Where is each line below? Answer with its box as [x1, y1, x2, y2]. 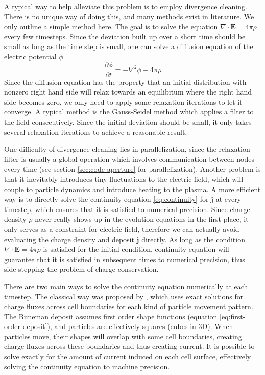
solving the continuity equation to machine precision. [4, 361, 170, 371]
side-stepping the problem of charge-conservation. [4, 264, 159, 274]
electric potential [4, 51, 57, 61]
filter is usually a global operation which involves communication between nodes [4, 153, 254, 164]
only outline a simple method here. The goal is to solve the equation [4, 21, 218, 32]
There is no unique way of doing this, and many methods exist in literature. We [4, 11, 254, 21]
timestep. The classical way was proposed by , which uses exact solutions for [4, 291, 244, 301]
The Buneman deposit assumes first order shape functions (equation [4, 311, 218, 321]
